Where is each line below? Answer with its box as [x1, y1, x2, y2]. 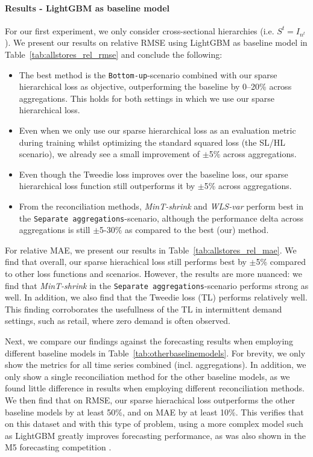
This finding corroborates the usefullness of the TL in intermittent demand [5, 302, 282, 315]
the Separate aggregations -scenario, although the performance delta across [19, 211, 303, 224]
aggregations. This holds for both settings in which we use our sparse [19, 92, 274, 104]
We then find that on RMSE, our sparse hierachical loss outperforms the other [5, 394, 295, 406]
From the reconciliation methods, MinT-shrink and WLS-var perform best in [19, 199, 303, 212]
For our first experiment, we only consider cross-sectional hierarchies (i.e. [5, 24, 274, 37]
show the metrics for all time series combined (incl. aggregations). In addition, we [5, 358, 306, 371]
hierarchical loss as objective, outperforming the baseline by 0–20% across [19, 80, 292, 93]
